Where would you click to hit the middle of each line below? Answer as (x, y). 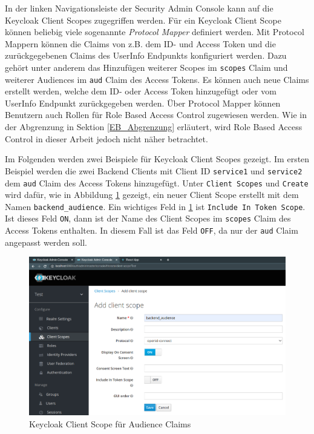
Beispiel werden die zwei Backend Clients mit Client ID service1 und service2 (154, 170)
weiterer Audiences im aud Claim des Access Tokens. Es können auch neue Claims (157, 79)
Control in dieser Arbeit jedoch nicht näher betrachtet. (106, 138)
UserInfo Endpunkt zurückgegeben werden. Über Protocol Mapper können (143, 103)
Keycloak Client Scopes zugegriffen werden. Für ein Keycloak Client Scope (143, 20)
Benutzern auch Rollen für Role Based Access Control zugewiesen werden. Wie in (156, 115)
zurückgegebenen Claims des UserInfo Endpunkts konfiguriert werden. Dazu (146, 55)
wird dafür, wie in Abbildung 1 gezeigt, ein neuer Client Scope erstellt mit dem (152, 195)
